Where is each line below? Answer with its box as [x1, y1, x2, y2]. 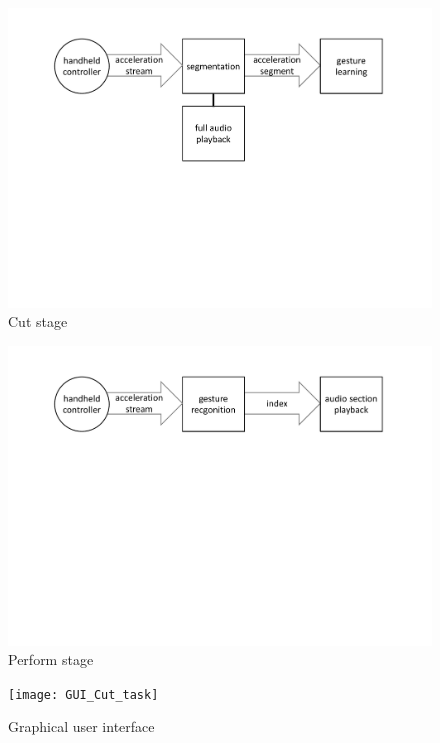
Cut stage [8, 311, 68, 332]
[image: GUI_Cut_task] [8, 687, 159, 702]
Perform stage [8, 649, 94, 670]
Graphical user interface [8, 716, 155, 737]
